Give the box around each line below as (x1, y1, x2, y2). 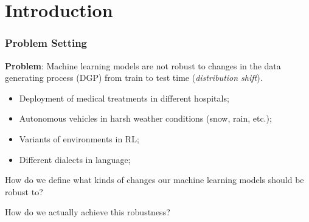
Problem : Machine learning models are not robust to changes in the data (5, 59, 281, 72)
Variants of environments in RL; (19, 132, 139, 145)
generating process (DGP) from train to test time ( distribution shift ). (5, 71, 263, 84)
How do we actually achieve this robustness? (5, 206, 170, 218)
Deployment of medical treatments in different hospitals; (19, 91, 229, 104)
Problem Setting (5, 35, 88, 50)
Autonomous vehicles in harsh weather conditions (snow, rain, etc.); (19, 112, 272, 125)
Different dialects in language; (19, 153, 131, 165)
